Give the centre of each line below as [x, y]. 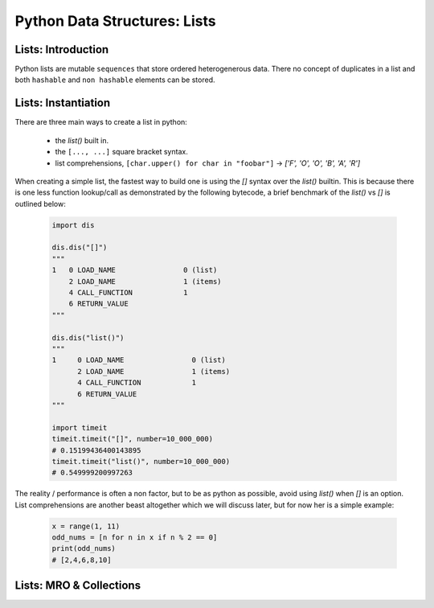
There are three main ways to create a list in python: [101, 122]
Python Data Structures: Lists [115, 21]
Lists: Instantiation [63, 103]
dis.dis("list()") [88, 337]
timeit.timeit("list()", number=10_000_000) [141, 461]
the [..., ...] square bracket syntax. [121, 152]
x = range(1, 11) [86, 526]
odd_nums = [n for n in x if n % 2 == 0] [135, 538]
